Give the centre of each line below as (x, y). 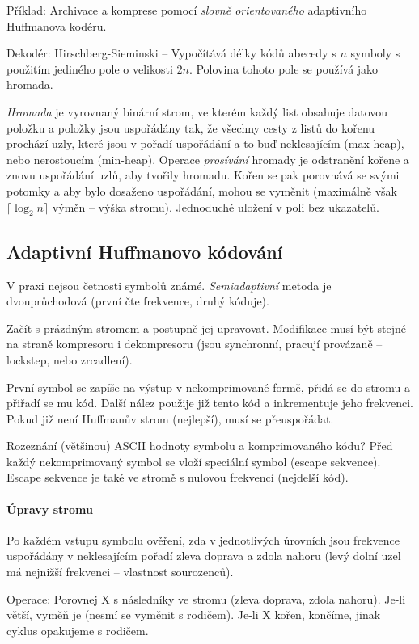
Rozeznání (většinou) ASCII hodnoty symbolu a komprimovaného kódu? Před (200, 446)
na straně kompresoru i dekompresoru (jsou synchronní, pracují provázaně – (195, 344)
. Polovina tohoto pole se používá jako (284, 68)
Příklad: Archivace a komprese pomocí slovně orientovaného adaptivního (187, 10)
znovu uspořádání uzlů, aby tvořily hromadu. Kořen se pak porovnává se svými (203, 175)
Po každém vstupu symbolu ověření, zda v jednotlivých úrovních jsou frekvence (203, 539)
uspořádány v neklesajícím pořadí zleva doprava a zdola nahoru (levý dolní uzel (204, 556)
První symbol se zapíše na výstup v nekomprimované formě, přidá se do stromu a (208, 387)
